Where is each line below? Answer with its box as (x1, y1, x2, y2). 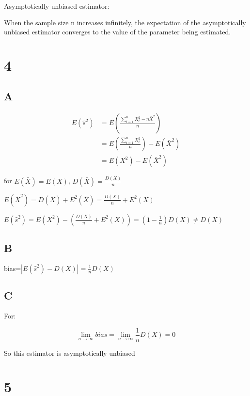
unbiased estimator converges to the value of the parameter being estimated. (4, 27, 231, 37)
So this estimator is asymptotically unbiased (4, 348, 135, 358)
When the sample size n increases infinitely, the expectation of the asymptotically (4, 17, 246, 27)
